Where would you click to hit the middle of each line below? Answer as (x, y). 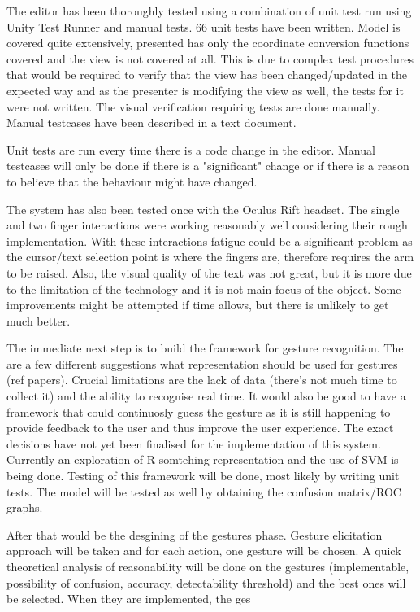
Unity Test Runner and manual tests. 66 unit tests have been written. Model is (204, 26)
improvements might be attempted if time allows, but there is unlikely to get (198, 305)
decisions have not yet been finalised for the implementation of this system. (194, 443)
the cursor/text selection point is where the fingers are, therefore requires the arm (210, 257)
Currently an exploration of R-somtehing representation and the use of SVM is (203, 459)
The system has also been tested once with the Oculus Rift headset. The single (203, 209)
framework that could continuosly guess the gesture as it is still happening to (199, 411)
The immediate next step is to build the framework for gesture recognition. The (205, 348)
